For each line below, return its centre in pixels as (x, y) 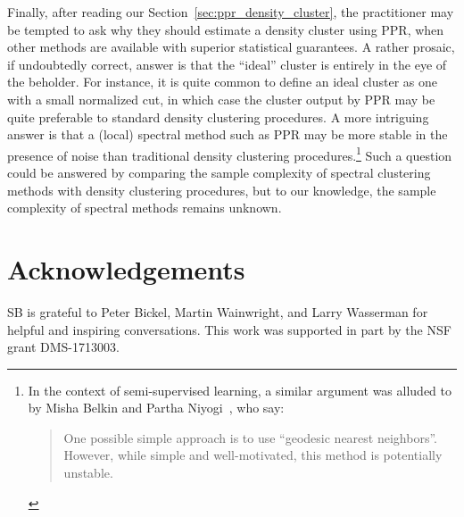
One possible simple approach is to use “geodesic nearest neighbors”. (250, 437)
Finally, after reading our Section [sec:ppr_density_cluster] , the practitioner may (231, 12)
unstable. (88, 473)
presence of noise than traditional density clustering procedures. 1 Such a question (230, 154)
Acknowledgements (126, 268)
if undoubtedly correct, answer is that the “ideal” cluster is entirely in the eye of (227, 64)
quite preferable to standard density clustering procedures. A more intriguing (218, 117)
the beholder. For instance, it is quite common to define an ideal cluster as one (223, 82)
